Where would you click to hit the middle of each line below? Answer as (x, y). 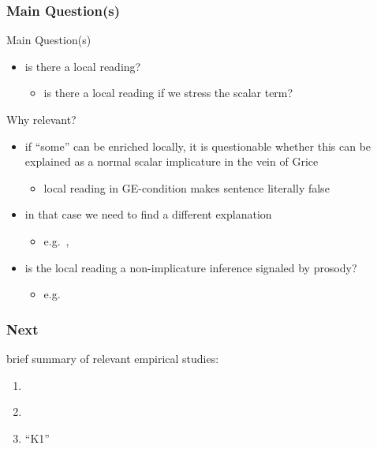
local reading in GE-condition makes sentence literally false (187, 187)
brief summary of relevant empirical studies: (113, 358)
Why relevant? (41, 119)
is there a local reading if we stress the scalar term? (168, 93)
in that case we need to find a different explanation (148, 214)
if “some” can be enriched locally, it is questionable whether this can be (198, 146)
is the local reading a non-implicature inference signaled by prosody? (191, 267)
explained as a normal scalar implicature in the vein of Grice (172, 161)
